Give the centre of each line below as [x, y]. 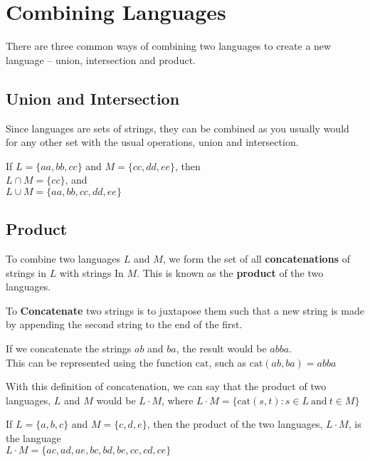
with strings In [91, 272]
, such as [228, 362]
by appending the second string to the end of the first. [124, 324]
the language [33, 438]
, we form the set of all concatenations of [256, 259]
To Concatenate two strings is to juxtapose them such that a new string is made [185, 310]
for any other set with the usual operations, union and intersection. [152, 142]
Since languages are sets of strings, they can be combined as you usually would [178, 128]
